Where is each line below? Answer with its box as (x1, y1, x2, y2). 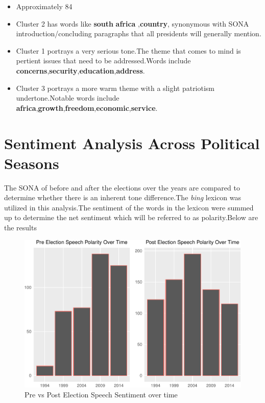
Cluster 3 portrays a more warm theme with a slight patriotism (16, 82, 215, 93)
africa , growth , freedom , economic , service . (16, 102, 158, 113)
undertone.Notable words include (16, 92, 119, 103)
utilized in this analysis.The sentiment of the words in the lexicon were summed (4, 202, 254, 212)
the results (4, 222, 37, 233)
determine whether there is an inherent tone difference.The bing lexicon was (4, 192, 242, 203)
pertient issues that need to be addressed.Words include (16, 55, 191, 66)
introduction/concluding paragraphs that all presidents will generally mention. (16, 28, 261, 39)
